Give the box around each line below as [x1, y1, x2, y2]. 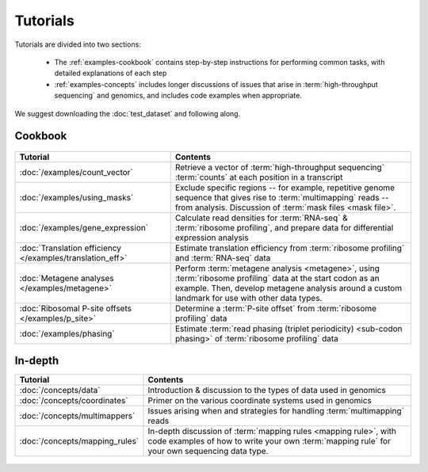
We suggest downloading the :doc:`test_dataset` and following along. [14, 108, 241, 118]
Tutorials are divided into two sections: [14, 40, 142, 49]
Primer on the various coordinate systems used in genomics [147, 395, 373, 406]
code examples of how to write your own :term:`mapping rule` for [147, 436, 392, 447]
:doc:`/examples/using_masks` [19, 192, 134, 203]
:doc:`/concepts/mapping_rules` [19, 436, 139, 447]
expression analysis [174, 232, 249, 243]
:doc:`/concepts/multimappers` [19, 410, 136, 421]
